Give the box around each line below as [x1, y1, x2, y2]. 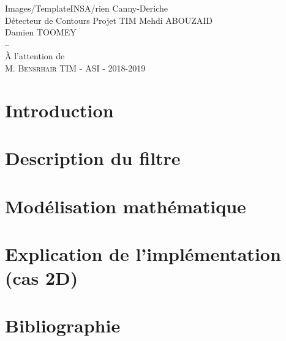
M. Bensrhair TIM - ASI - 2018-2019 [5, 61, 146, 74]
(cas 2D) [5, 265, 78, 290]
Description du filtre [5, 145, 181, 170]
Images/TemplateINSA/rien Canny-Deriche [5, 2, 168, 14]
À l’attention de [5, 50, 65, 62]
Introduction [5, 97, 114, 122]
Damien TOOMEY [5, 26, 77, 38]
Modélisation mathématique [5, 193, 246, 218]
